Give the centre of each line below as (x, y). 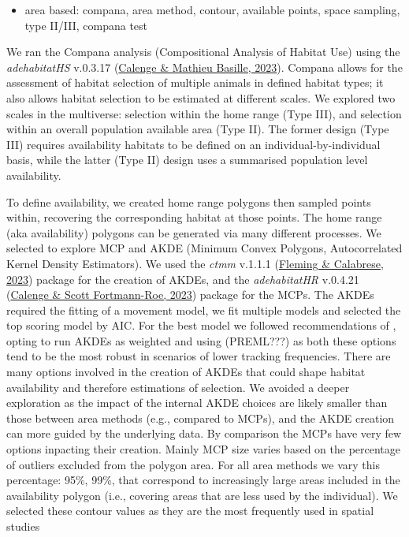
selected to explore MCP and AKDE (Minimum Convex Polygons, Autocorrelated (204, 248)
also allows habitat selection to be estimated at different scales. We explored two (201, 97)
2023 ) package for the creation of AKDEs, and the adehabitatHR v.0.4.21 (183, 279)
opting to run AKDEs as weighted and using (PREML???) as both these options (201, 340)
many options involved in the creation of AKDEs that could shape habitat (186, 372)
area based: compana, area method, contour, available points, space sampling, (212, 9)
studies (23, 526)
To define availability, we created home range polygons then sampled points (189, 201)
